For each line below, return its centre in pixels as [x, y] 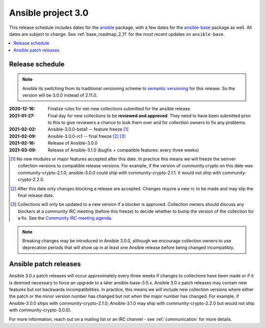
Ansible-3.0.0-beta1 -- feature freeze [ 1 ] [88, 129]
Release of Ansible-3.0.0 [73, 143]
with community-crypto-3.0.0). [40, 310]
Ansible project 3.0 [49, 13]
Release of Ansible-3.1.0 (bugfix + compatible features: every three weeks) [123, 150]
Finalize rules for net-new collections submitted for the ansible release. [119, 109]
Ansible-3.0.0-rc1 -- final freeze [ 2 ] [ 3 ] [87, 136]
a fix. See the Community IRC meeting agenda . [65, 218]
